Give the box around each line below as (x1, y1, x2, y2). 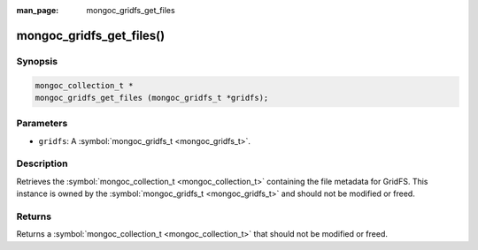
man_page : (16, 5, 59, 15)
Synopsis (16, 55, 58, 67)
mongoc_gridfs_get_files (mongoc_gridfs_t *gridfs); (35, 93, 269, 102)
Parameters (16, 117, 68, 130)
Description (16, 157, 68, 170)
